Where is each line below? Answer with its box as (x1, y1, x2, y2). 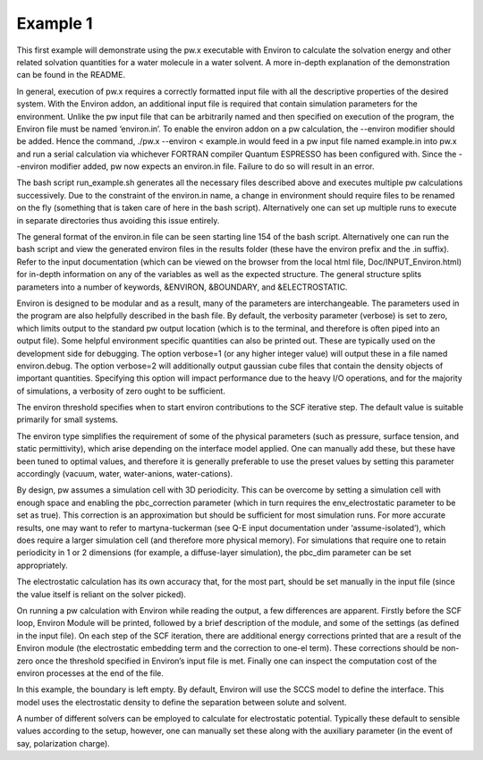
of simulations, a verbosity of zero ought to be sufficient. (16, 385, 225, 396)
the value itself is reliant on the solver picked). (16, 588, 187, 599)
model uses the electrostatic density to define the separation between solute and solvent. (16, 697, 347, 707)
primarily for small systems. (16, 414, 119, 425)
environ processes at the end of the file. (16, 667, 165, 679)
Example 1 (16, 13, 93, 33)
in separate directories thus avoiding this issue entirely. (16, 215, 220, 225)
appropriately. (16, 560, 69, 570)
